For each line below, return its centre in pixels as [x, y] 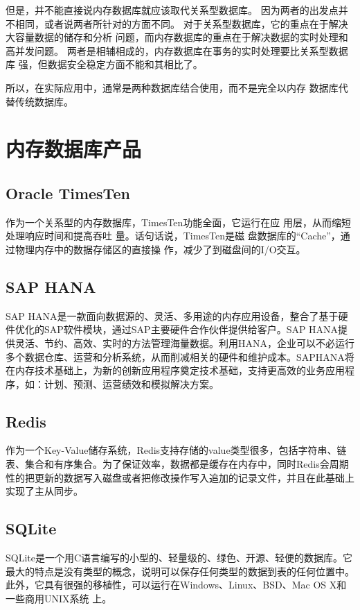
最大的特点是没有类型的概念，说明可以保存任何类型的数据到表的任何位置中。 [180, 571]
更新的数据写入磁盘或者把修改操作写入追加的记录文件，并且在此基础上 [194, 477]
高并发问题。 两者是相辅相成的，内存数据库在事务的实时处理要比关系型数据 [177, 50]
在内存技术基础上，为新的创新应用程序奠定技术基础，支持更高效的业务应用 [175, 370]
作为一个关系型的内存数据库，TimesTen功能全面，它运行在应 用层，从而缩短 [178, 222]
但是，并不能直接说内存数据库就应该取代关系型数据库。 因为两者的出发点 [172, 10]
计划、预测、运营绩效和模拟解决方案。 [131, 383]
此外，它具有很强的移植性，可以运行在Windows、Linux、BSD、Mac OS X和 [176, 585]
